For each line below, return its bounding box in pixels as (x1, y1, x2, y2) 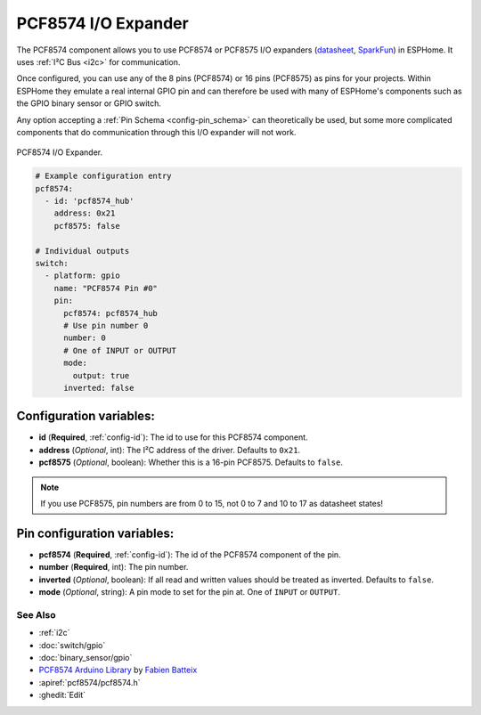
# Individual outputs (35, 246, 130, 256)
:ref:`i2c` (38, 628, 70, 638)
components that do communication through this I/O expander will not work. (16, 126, 297, 137)
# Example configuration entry (35, 171, 173, 182)
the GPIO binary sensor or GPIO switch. (16, 98, 162, 109)
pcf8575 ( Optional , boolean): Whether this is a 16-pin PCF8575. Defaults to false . (38, 457, 343, 467)
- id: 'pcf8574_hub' (45, 196, 135, 207)
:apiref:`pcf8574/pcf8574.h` (38, 677, 141, 687)
